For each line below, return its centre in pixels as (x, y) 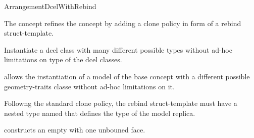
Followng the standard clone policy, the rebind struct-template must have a (121, 103)
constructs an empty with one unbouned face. (75, 130)
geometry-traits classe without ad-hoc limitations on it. (89, 86)
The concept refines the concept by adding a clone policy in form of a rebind (123, 23)
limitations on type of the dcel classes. (63, 59)
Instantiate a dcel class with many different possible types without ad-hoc (118, 49)
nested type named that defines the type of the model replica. (100, 113)
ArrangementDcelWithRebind (50, 6)
